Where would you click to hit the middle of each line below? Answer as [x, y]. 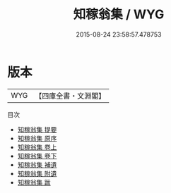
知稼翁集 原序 [37, 138]
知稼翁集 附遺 [37, 173]
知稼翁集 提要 [37, 129]
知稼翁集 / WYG [119, 14]
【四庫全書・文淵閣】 [70, 96]
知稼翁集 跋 [34, 182]
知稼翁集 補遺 [37, 164]
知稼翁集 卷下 [37, 156]
